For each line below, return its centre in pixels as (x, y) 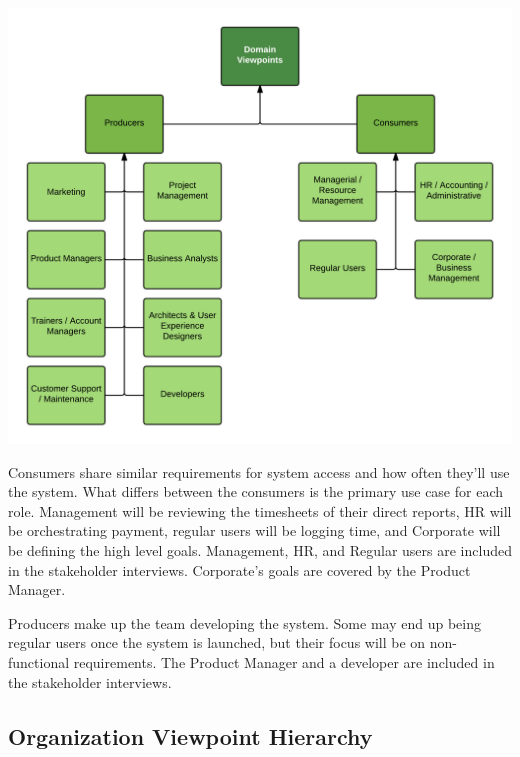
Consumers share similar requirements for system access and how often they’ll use (259, 471)
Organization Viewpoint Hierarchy (190, 735)
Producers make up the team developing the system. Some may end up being (244, 622)
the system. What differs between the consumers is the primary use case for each (255, 491)
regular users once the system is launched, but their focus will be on (217, 642)
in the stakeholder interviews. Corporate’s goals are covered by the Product (239, 569)
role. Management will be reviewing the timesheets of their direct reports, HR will (260, 510)
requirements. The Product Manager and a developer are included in (284, 662)
